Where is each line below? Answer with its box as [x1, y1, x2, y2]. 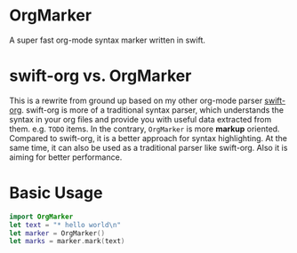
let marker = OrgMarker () [9, 228, 105, 238]
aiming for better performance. [9, 152, 123, 162]
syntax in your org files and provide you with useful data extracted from [9, 114, 272, 124]
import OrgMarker [9, 212, 74, 221]
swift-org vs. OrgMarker [9, 66, 192, 86]
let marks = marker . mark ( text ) [9, 237, 125, 246]
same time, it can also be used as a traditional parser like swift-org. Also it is [9, 142, 288, 153]
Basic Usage [9, 183, 103, 203]
